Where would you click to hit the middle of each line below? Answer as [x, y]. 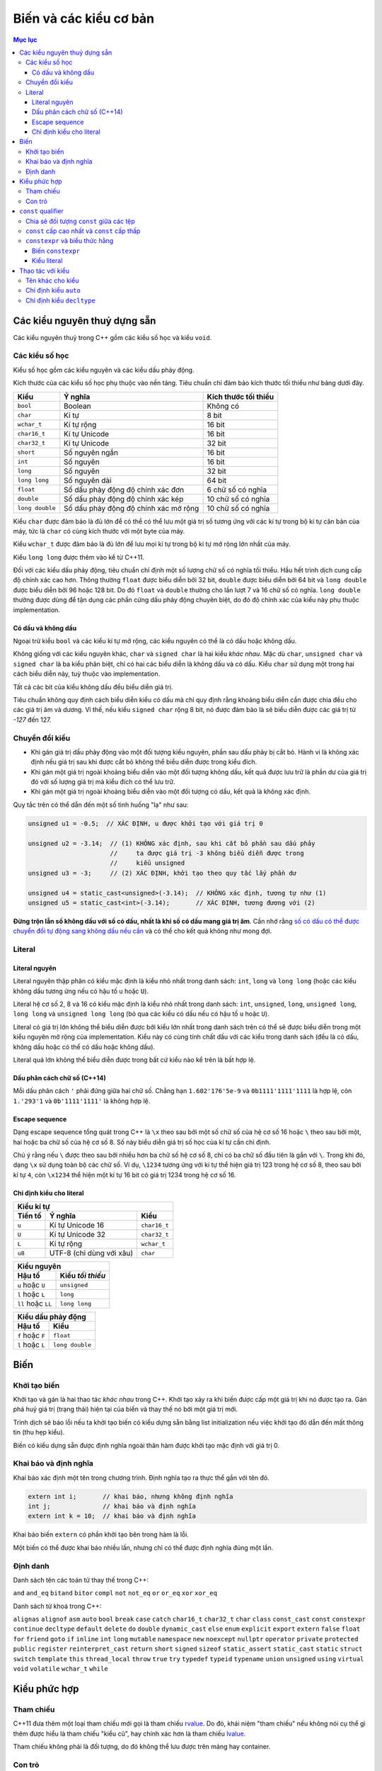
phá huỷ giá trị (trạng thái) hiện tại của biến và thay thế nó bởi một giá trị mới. [126, 1409]
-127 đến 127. [32, 720]
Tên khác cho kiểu [52, 281]
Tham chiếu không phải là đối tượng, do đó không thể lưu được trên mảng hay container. [142, 1746]
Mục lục [25, 40]
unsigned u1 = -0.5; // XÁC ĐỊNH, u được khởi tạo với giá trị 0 [145, 823]
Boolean [77, 406]
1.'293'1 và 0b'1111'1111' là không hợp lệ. [82, 1101]
